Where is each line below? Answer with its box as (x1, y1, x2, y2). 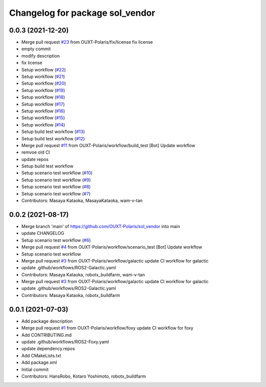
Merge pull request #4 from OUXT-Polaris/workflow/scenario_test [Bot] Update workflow (21, 244, 202, 250)
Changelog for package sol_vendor (9, 7, 155, 18)
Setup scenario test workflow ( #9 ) (21, 177, 91, 183)
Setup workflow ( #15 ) (21, 115, 65, 121)
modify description (21, 53, 60, 59)
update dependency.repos (21, 346, 75, 352)
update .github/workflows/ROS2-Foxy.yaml (21, 339, 109, 345)
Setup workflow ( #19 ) (21, 87, 65, 93)
